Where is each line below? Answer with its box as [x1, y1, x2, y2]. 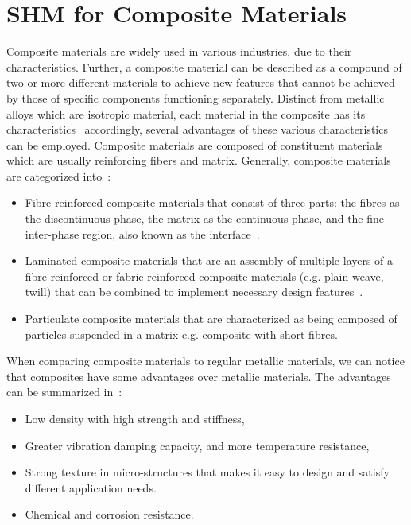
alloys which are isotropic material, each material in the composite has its [6, 105, 366, 122]
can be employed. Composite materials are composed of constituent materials [6, 136, 383, 153]
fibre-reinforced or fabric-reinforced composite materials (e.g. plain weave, [25, 267, 384, 284]
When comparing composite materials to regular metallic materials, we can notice [6, 352, 405, 369]
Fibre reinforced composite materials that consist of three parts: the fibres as [25, 194, 400, 211]
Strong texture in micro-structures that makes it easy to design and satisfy [25, 464, 390, 480]
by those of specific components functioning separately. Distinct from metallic [6, 89, 385, 106]
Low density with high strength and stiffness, [25, 410, 245, 426]
